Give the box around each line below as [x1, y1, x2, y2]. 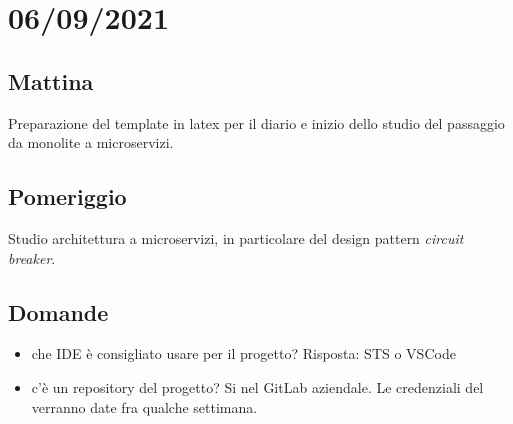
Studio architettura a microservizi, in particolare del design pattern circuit [8, 227, 464, 248]
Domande [8, 296, 109, 327]
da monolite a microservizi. [8, 132, 174, 153]
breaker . [8, 247, 56, 268]
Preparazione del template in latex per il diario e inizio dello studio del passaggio [8, 112, 505, 133]
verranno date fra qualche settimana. [31, 396, 258, 417]
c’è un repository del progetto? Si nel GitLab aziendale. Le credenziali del [31, 376, 484, 397]
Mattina [8, 65, 94, 96]
